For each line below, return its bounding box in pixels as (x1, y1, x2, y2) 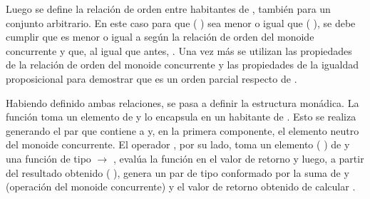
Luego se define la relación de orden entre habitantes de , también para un (6, 1, 331, 16)
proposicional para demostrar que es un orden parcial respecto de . (6, 71, 297, 86)
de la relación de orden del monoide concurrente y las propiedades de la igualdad (6, 57, 359, 72)
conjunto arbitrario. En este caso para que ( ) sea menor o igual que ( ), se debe (6, 15, 356, 30)
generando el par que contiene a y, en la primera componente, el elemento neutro (6, 123, 359, 138)
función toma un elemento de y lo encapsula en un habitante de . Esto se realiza (6, 109, 356, 124)
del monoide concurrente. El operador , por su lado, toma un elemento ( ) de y (6, 137, 350, 152)
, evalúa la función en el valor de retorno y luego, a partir (113, 150, 364, 165)
